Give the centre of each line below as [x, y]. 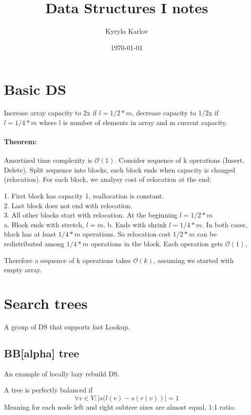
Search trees [46, 303]
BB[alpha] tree [42, 353]
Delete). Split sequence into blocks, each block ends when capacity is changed [120, 169]
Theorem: [20, 142]
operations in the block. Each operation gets [157, 243]
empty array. [23, 270]
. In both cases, [225, 224]
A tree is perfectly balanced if [48, 390]
